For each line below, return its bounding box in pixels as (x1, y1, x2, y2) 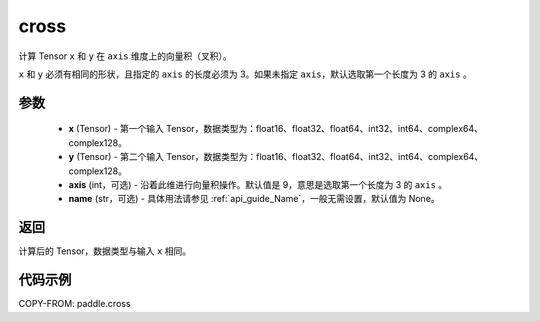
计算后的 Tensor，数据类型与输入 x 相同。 (18, 245, 192, 257)
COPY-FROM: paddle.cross (18, 298, 131, 310)
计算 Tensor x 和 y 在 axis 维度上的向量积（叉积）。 (18, 50, 232, 62)
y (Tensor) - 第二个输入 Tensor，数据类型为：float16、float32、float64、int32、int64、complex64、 (68, 151, 484, 163)
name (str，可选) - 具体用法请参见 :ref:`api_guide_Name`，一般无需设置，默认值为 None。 (68, 193, 440, 205)
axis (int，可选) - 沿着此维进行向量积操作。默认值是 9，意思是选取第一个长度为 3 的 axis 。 (68, 178, 448, 190)
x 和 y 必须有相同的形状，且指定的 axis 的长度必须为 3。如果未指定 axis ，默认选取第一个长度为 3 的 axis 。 (18, 68, 472, 80)
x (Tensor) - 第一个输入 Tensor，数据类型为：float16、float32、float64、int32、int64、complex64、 (68, 123, 484, 135)
